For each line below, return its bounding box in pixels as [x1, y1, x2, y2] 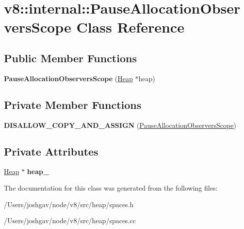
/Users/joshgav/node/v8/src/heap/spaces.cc [4, 215, 136, 226]
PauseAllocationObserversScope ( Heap [4, 73, 133, 83]
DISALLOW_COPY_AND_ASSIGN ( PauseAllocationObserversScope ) [4, 120, 236, 130]
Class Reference [76, 17, 184, 37]
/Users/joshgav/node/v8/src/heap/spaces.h [4, 199, 134, 209]
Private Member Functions [4, 97, 142, 112]
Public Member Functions [4, 50, 137, 65]
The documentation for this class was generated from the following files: [4, 182, 218, 193]
